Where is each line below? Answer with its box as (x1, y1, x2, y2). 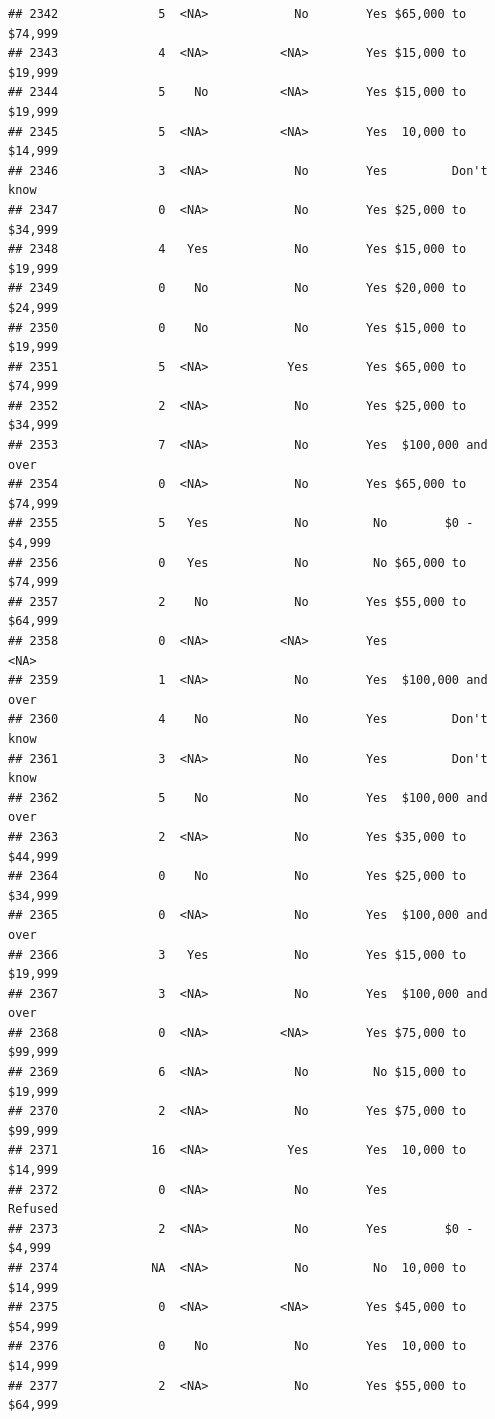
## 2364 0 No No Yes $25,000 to (8, 869, 467, 884)
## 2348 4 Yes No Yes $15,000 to (8, 242, 467, 257)
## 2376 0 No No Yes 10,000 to (8, 1339, 467, 1354)
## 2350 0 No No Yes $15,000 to (8, 320, 467, 335)
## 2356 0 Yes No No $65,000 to (8, 555, 467, 570)
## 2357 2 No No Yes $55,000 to (8, 594, 467, 609)
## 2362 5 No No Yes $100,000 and (8, 790, 488, 805)
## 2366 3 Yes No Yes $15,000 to (8, 947, 467, 962)
